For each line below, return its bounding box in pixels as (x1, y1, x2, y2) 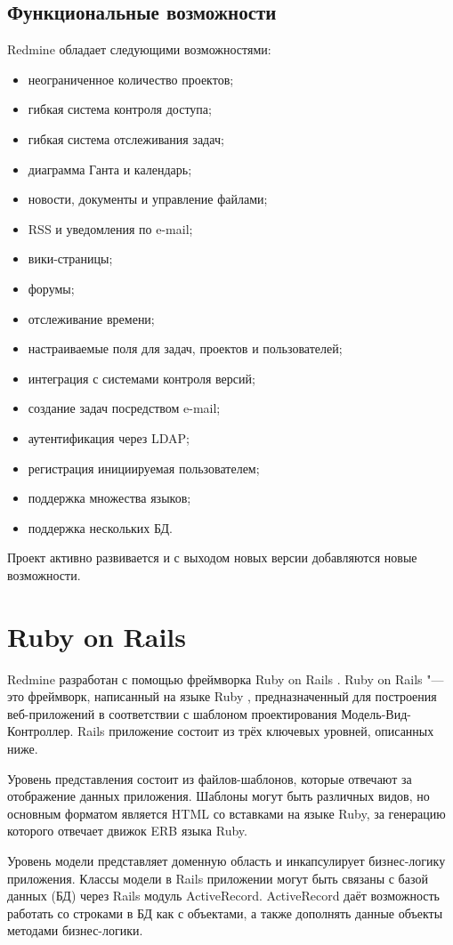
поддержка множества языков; (28, 489, 191, 507)
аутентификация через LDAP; (28, 428, 190, 447)
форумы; (28, 279, 75, 297)
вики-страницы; (28, 249, 113, 268)
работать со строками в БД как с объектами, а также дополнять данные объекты (7, 903, 443, 922)
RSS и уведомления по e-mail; (28, 219, 193, 238)
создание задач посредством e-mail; (28, 399, 221, 417)
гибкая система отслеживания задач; (28, 129, 224, 148)
